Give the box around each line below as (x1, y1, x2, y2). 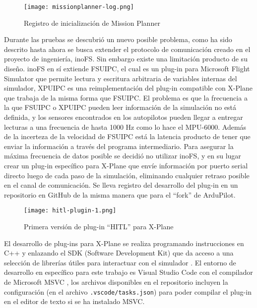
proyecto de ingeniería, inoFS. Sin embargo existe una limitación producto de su (4, 53, 248, 64)
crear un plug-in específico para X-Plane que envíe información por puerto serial (4, 160, 248, 170)
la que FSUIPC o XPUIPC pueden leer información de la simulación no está (4, 102, 237, 112)
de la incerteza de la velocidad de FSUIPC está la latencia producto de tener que (4, 131, 251, 142)
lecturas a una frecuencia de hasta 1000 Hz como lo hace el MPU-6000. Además (4, 121, 247, 132)
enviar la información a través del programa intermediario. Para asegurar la (4, 141, 234, 151)
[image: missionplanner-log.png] (24, 3, 134, 10)
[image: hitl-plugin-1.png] (24, 207, 117, 214)
